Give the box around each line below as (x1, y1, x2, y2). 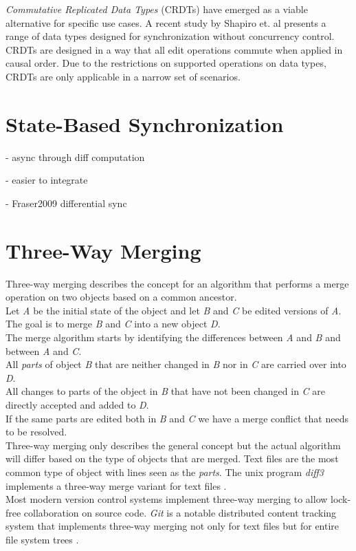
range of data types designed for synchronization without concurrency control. (5, 29, 335, 43)
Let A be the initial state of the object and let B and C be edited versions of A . (5, 303, 342, 317)
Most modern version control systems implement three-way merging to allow (5, 492, 328, 506)
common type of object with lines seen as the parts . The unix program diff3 (5, 464, 324, 479)
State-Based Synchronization (5, 109, 284, 138)
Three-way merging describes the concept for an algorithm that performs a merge (5, 276, 349, 290)
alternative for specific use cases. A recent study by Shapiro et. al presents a (5, 15, 326, 30)
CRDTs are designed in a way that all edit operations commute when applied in (5, 42, 343, 56)
